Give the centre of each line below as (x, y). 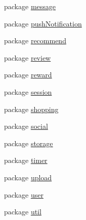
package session (28, 91)
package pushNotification (43, 23)
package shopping (31, 109)
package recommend (35, 40)
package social (26, 126)
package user (24, 194)
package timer (26, 160)
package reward (28, 75)
